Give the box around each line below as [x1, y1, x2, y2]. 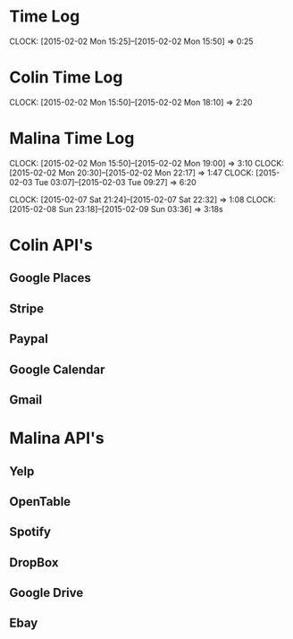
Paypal [9, 331, 49, 346]
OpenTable [9, 494, 71, 509]
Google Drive [9, 585, 84, 601]
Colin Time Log [9, 67, 123, 88]
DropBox [9, 555, 59, 570]
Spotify [9, 524, 52, 540]
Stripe [9, 301, 45, 316]
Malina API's [9, 428, 105, 448]
